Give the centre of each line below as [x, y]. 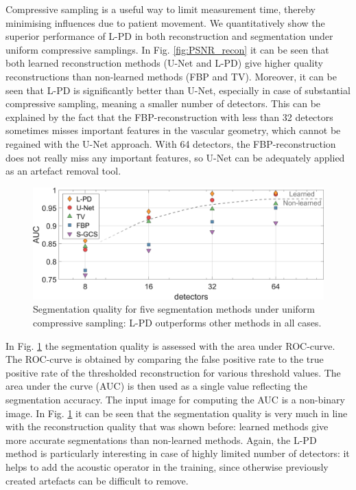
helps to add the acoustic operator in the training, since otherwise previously [167, 466]
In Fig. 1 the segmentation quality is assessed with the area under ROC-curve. [170, 345]
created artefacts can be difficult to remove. [97, 480]
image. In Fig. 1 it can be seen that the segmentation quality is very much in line [177, 413]
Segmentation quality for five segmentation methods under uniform [174, 309]
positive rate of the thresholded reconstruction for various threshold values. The [173, 372]
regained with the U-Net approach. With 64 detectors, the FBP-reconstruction [171, 143]
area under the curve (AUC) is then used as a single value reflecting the [156, 386]
